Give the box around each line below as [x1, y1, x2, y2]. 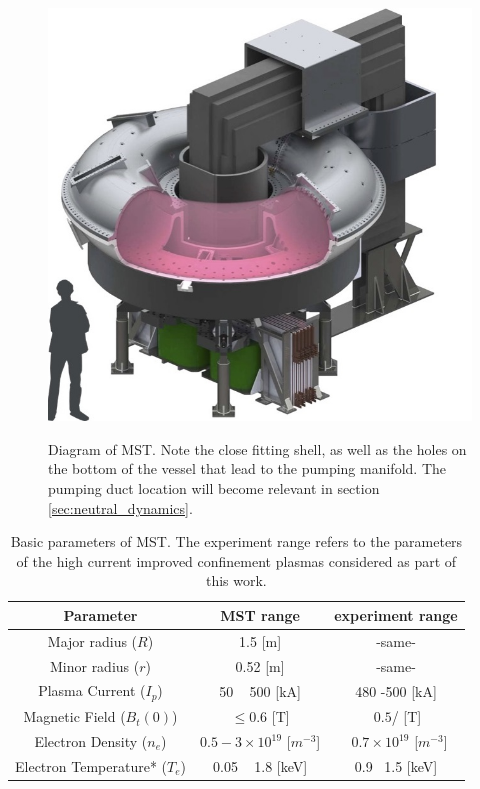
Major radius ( [47, 630, 138, 651]
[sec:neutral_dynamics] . [48, 497, 193, 518]
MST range [220, 604, 300, 625]
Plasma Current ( [38, 680, 146, 701]
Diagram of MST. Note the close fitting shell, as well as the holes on [48, 438, 467, 459]
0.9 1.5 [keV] [354, 755, 438, 776]
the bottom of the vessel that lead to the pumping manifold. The [48, 458, 446, 479]
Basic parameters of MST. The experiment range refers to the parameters [10, 531, 463, 552]
